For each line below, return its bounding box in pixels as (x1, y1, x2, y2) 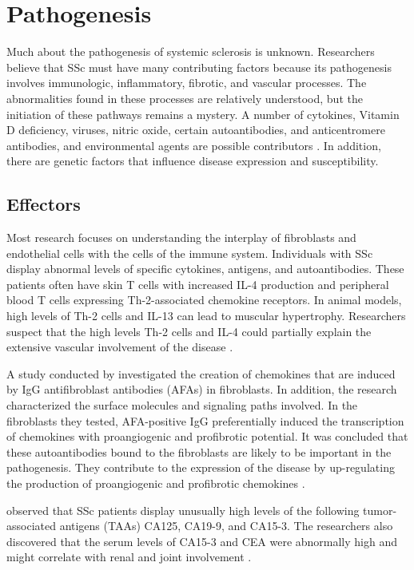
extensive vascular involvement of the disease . (6, 338, 233, 355)
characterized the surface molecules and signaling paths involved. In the (6, 397, 358, 414)
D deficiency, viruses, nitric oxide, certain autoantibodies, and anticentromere (6, 121, 385, 138)
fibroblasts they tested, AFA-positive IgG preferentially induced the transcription (6, 412, 404, 429)
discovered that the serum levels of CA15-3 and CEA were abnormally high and (6, 532, 398, 549)
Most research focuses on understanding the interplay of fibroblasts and (6, 229, 356, 246)
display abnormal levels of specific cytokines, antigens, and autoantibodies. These (6, 260, 404, 277)
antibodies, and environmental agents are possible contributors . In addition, (6, 137, 381, 153)
